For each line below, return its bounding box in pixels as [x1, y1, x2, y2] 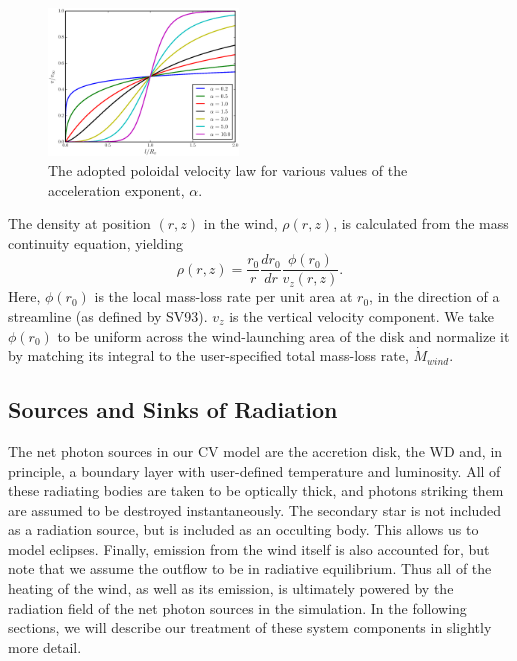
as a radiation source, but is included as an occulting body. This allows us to [8, 519, 479, 540]
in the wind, [203, 213, 278, 234]
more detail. [8, 636, 82, 657]
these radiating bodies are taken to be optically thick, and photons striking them [8, 480, 504, 501]
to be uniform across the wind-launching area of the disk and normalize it [57, 325, 510, 346]
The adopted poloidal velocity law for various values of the [48, 159, 408, 180]
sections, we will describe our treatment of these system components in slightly [8, 617, 492, 638]
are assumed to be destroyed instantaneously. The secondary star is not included [8, 499, 502, 520]
